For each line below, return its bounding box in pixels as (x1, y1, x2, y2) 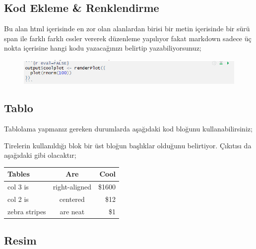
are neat (60, 206, 85, 216)
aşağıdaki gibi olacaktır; (4, 150, 76, 160)
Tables (7, 169, 30, 179)
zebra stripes (7, 206, 46, 216)
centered (59, 194, 85, 204)
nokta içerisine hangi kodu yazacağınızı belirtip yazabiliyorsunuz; (4, 43, 201, 53)
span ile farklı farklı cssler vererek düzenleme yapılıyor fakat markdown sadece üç (4, 33, 252, 43)
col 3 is (7, 182, 29, 192)
